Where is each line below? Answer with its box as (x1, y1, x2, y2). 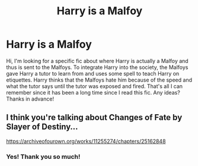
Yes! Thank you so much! (6, 152, 81, 161)
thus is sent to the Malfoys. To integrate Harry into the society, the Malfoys (6, 64, 189, 71)
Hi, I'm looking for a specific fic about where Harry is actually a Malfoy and (6, 57, 189, 64)
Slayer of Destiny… (6, 122, 78, 132)
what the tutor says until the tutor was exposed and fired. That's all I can (6, 82, 183, 90)
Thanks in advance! (6, 95, 55, 102)
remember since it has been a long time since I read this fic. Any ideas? (6, 89, 181, 96)
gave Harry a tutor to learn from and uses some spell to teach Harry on (6, 70, 180, 77)
